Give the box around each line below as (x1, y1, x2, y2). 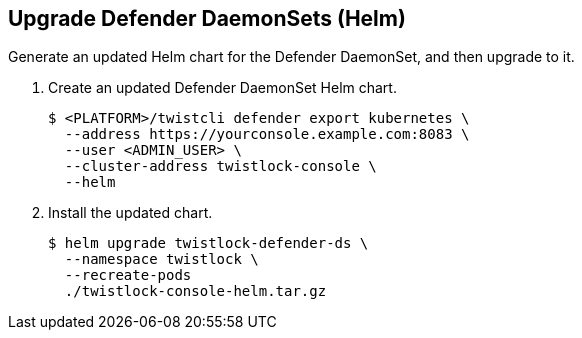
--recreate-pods (64, 267, 192, 284)
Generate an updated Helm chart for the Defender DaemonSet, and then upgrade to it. (8, 48, 575, 66)
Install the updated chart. (48, 204, 213, 222)
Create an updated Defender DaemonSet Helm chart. (48, 79, 397, 97)
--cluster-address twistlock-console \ (64, 158, 377, 175)
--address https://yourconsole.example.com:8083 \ (64, 126, 470, 143)
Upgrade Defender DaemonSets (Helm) (8, 6, 406, 31)
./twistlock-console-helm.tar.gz (64, 283, 327, 300)
